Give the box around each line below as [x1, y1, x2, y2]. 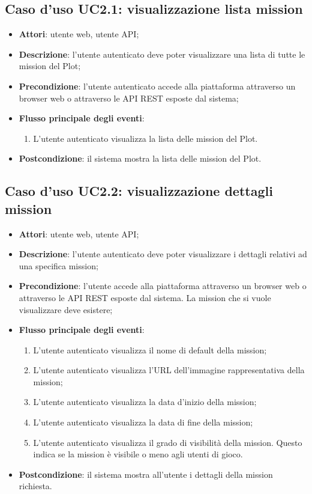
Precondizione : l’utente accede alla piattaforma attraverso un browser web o [19, 279, 307, 292]
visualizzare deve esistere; [19, 303, 113, 316]
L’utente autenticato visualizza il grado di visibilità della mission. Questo [33, 436, 302, 448]
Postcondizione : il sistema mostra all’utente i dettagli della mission [19, 468, 273, 480]
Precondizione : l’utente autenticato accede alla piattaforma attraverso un [19, 79, 296, 92]
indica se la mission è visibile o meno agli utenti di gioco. [33, 448, 243, 460]
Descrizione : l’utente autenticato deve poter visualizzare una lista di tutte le [19, 47, 305, 60]
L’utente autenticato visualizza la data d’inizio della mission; [33, 395, 257, 408]
